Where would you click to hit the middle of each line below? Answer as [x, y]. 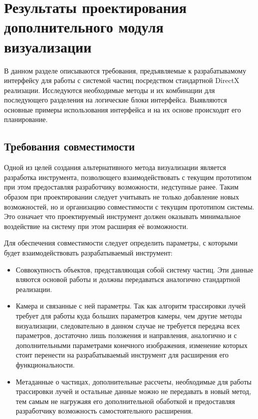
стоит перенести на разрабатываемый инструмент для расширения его [122, 355]
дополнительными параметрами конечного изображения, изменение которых [132, 345]
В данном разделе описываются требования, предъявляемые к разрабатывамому [125, 70]
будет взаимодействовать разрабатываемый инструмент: [88, 253]
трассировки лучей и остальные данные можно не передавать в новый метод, [133, 391]
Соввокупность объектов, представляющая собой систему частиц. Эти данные [134, 269]
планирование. [26, 119]
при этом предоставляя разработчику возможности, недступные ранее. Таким [121, 187]
